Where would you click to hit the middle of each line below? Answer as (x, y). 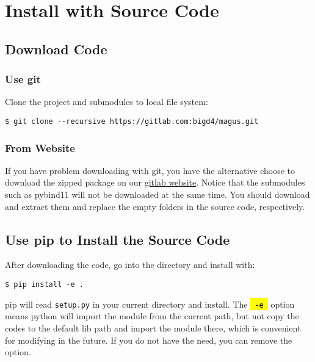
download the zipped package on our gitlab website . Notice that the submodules (155, 182)
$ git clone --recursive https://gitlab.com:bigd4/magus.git (132, 121)
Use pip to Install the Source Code (118, 239)
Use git (23, 79)
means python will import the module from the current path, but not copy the (152, 316)
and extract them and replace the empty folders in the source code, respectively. (155, 206)
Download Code (56, 49)
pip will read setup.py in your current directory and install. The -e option (150, 304)
